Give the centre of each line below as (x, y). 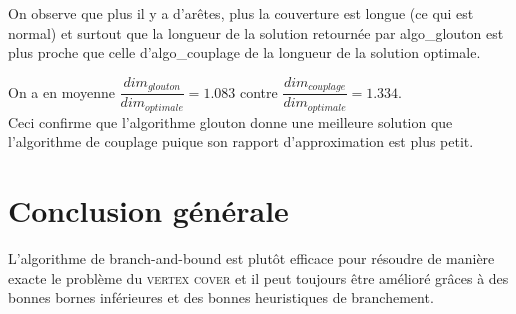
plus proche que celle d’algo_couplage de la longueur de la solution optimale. (244, 52)
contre (258, 91)
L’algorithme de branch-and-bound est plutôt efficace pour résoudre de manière (251, 258)
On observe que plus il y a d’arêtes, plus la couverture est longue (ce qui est (241, 13)
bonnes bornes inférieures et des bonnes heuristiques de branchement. (221, 297)
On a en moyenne (61, 91)
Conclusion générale (148, 210)
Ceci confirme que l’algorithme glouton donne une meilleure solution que (230, 121)
